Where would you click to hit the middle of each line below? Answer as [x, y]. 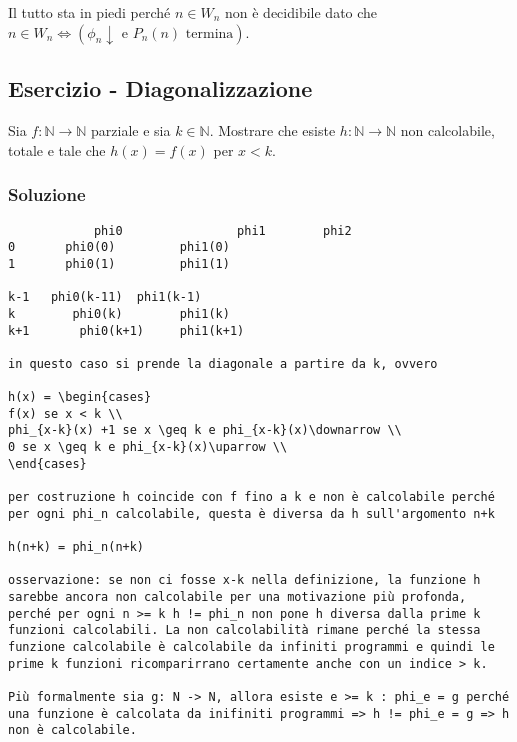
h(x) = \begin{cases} [80, 397]
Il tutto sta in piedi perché [89, 12]
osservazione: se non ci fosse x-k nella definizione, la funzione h [244, 580]
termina [209, 33]
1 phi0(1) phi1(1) [119, 263]
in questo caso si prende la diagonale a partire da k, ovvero [223, 363]
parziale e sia [131, 130]
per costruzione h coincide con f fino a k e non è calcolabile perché [251, 497]
